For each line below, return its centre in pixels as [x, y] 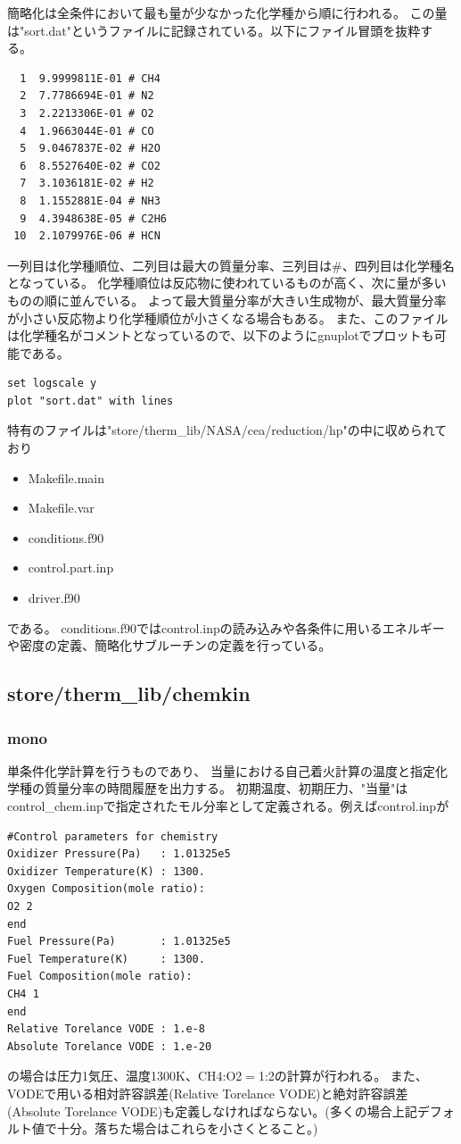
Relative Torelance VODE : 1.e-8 [106, 1029]
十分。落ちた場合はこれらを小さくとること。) [187, 1128]
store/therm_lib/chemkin [129, 693]
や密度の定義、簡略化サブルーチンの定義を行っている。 [169, 645]
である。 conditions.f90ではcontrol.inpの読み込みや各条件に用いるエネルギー [226, 627]
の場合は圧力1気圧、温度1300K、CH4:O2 [125, 1076]
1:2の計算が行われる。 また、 [343, 1076]
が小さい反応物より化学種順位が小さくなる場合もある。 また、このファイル [228, 317]
